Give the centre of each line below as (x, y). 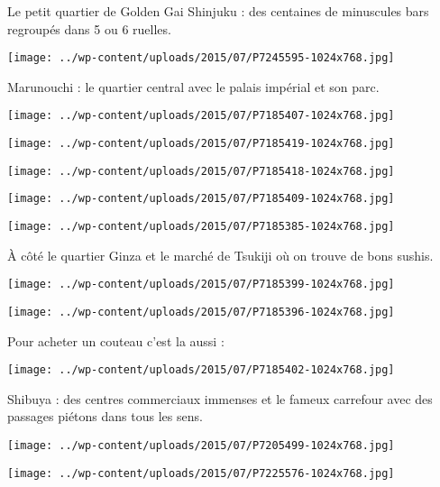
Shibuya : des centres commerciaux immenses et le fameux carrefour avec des (220, 398)
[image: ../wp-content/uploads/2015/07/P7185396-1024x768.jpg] (201, 312)
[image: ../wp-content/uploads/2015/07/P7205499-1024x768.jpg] (201, 446)
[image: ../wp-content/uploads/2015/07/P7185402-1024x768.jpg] (201, 370)
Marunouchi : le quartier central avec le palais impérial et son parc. (193, 86)
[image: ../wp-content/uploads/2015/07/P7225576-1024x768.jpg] (201, 473)
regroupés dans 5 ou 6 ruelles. (89, 28)
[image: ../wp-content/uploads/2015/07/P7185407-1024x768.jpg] (201, 116)
